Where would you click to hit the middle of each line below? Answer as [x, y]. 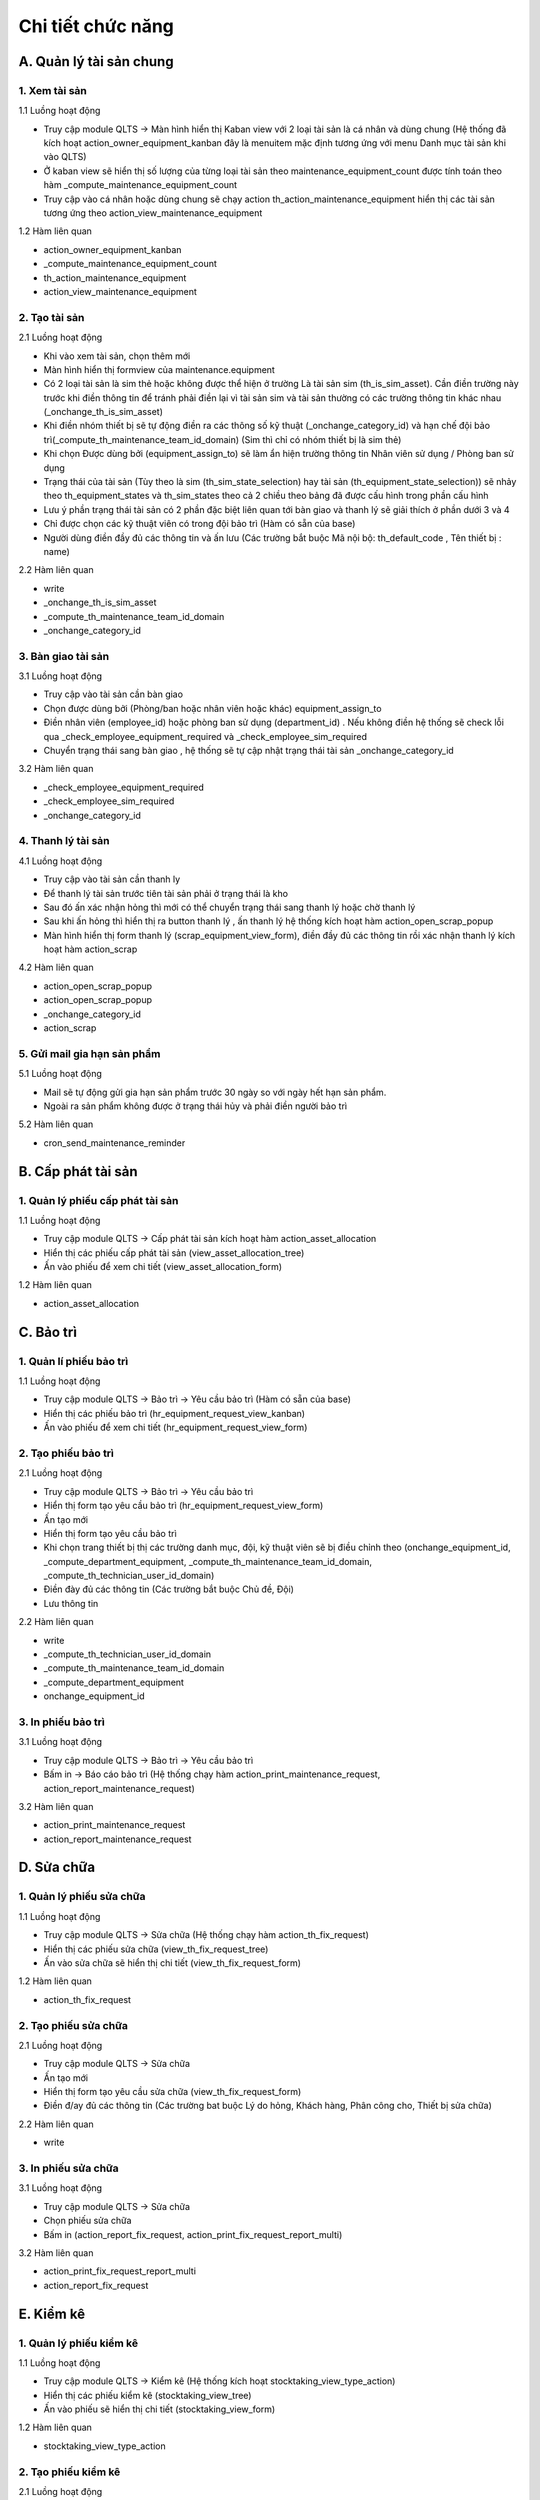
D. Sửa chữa [56, 1867]
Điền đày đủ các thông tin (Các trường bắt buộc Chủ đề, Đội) [169, 1589]
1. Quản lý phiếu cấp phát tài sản [98, 1200]
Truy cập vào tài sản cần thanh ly [112, 879]
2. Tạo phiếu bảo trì [66, 1453]
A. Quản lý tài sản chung [96, 61]
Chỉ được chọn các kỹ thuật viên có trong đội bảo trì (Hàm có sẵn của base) [199, 524]
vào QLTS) [65, 157]
